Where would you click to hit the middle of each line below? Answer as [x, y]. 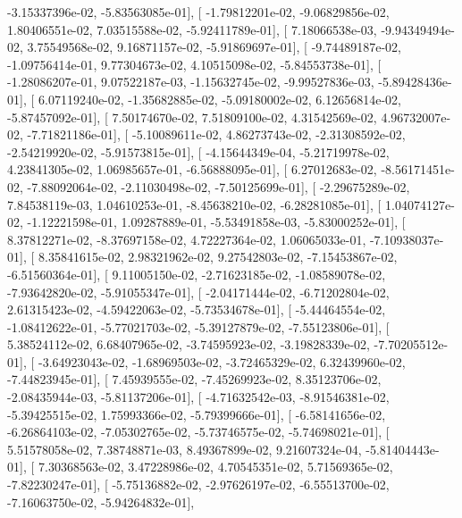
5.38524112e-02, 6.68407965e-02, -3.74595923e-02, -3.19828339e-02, [189, 344]
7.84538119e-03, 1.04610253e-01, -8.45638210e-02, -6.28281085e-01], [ [194, 204]
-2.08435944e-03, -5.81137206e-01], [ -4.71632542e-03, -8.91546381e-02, [198, 397]
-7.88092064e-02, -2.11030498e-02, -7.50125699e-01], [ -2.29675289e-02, [218, 186]
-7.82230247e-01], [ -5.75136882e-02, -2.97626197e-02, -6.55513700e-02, [198, 485]
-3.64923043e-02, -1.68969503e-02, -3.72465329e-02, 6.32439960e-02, [222, 361]
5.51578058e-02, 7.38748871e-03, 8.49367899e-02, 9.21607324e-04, [185, 449]
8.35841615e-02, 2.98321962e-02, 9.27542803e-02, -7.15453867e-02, [218, 257]
